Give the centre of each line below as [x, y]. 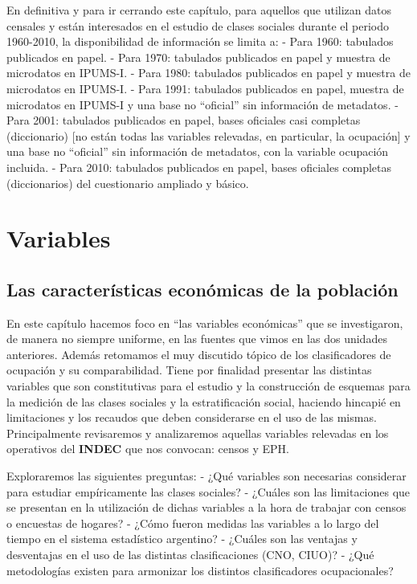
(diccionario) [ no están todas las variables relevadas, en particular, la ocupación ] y [208, 135]
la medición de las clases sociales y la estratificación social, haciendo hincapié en [204, 401]
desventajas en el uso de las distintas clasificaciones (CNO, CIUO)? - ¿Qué [190, 555]
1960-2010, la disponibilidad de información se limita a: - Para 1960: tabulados [200, 41]
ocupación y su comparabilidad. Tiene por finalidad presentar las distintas [189, 370]
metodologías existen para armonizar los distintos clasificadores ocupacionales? [200, 570]
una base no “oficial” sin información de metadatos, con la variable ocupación [198, 151]
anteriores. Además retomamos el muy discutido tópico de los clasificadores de [199, 354]
